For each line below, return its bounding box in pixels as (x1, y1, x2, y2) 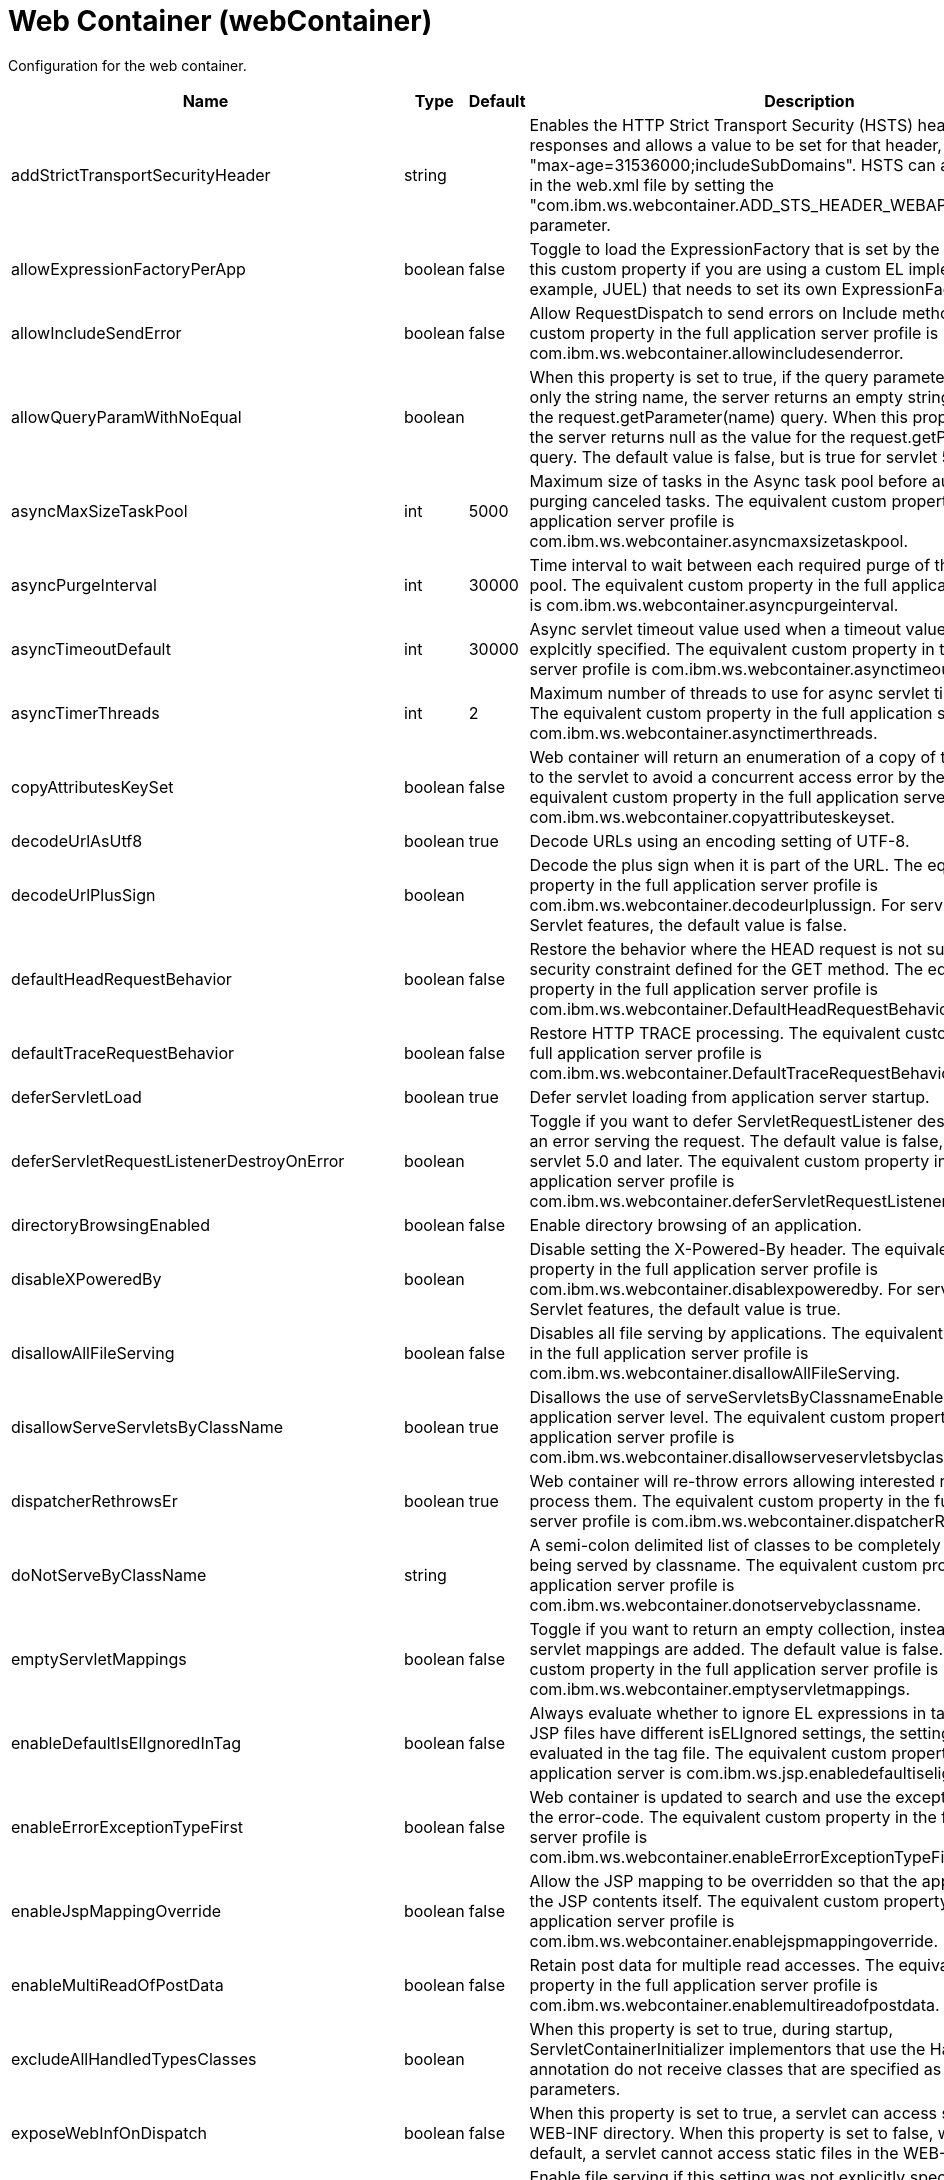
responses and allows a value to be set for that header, (529, 134, 942, 155)
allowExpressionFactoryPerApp (11, 258, 246, 279)
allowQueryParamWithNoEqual (11, 406, 242, 427)
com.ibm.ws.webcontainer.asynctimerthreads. (529, 722, 878, 743)
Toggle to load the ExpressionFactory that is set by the (529, 238, 940, 259)
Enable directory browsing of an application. (529, 1214, 862, 1235)
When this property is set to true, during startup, (529, 2018, 893, 2039)
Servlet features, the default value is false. (529, 914, 848, 935)
